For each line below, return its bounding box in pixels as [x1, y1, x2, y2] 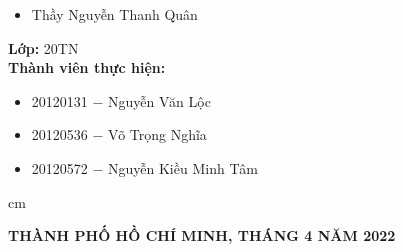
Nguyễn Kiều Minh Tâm [108, 157, 258, 178]
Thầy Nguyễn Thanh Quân [31, 4, 198, 24]
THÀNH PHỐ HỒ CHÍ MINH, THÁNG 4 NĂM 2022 [8, 225, 396, 246]
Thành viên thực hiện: [8, 57, 166, 78]
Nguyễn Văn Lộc [108, 90, 211, 111]
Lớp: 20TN [8, 37, 79, 58]
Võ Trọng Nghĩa [108, 124, 207, 145]
